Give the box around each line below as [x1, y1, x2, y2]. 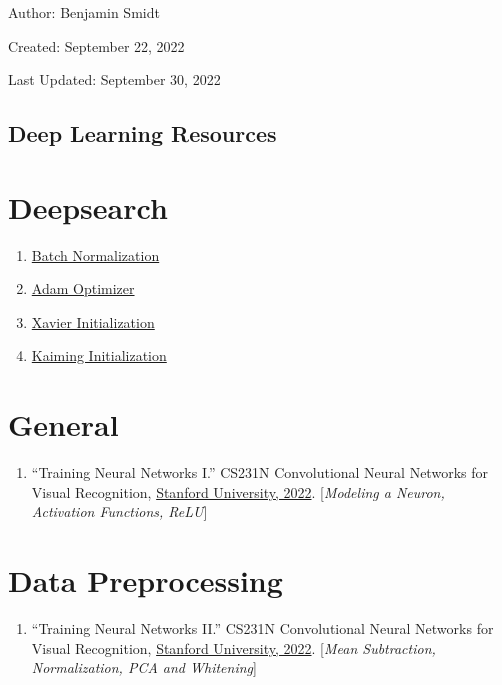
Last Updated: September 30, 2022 [8, 69, 221, 90]
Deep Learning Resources [8, 118, 277, 149]
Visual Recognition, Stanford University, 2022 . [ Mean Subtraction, [31, 637, 436, 658]
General [8, 404, 119, 445]
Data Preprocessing [8, 560, 283, 601]
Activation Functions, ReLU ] [31, 501, 208, 522]
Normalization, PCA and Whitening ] [31, 657, 257, 678]
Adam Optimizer [31, 278, 135, 299]
